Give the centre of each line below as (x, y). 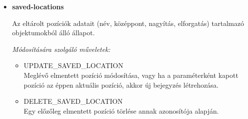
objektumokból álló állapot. (53, 33)
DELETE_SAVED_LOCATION (73, 101)
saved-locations (38, 6)
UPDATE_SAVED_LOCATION (74, 65)
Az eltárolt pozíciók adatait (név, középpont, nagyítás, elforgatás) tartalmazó (128, 23)
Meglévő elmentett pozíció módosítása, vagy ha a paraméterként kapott (131, 75)
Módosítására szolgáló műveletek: (61, 49)
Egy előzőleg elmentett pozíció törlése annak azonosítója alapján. (121, 110)
